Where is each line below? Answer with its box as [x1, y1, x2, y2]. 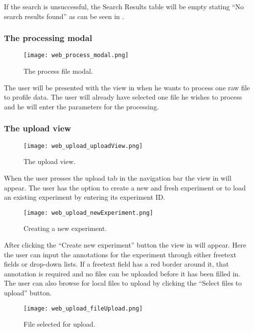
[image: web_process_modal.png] [23, 52, 129, 59]
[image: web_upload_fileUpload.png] [23, 305, 143, 312]
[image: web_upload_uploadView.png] [23, 142, 143, 149]
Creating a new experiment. [23, 223, 107, 233]
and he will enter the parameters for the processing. [4, 101, 159, 111]
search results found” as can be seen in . [4, 11, 124, 21]
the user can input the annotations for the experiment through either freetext [4, 249, 236, 259]
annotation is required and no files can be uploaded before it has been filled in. [4, 268, 241, 278]
